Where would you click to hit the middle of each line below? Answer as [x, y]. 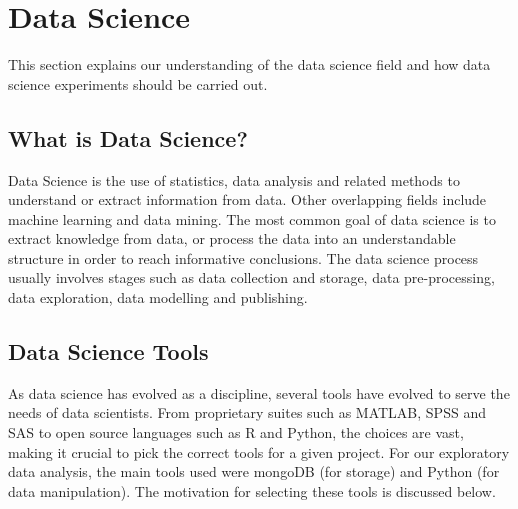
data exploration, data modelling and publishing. [158, 297]
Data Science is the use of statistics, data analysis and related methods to [234, 179]
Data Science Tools [108, 351]
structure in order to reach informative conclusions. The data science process [243, 257]
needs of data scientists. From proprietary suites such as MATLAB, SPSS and [247, 412]
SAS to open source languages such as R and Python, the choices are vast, [236, 432]
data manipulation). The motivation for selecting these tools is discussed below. [252, 490]
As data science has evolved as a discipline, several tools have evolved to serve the [259, 392]
